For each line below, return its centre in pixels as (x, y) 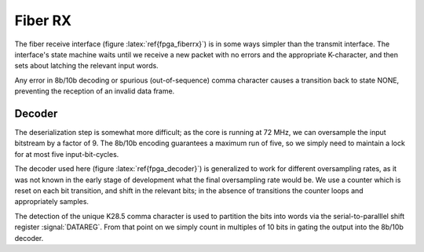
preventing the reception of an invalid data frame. (95, 91)
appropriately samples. (52, 202)
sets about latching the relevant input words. (86, 66)
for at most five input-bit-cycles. (67, 154)
